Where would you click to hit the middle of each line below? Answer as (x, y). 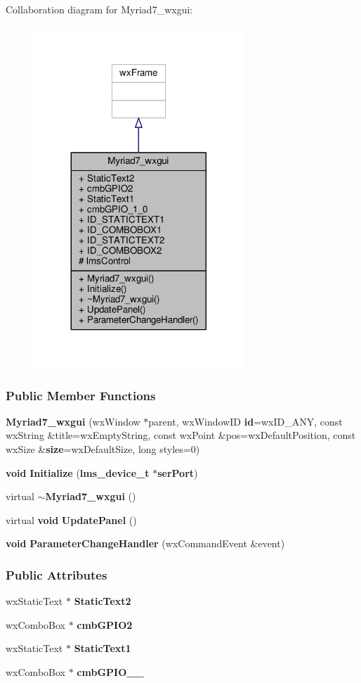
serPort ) (178, 472)
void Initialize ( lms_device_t (78, 472)
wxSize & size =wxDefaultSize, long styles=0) (103, 448)
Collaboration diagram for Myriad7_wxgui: (99, 9)
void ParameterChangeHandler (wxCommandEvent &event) (145, 543)
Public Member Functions (81, 395)
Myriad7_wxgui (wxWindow (73, 421)
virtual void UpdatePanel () (71, 519)
